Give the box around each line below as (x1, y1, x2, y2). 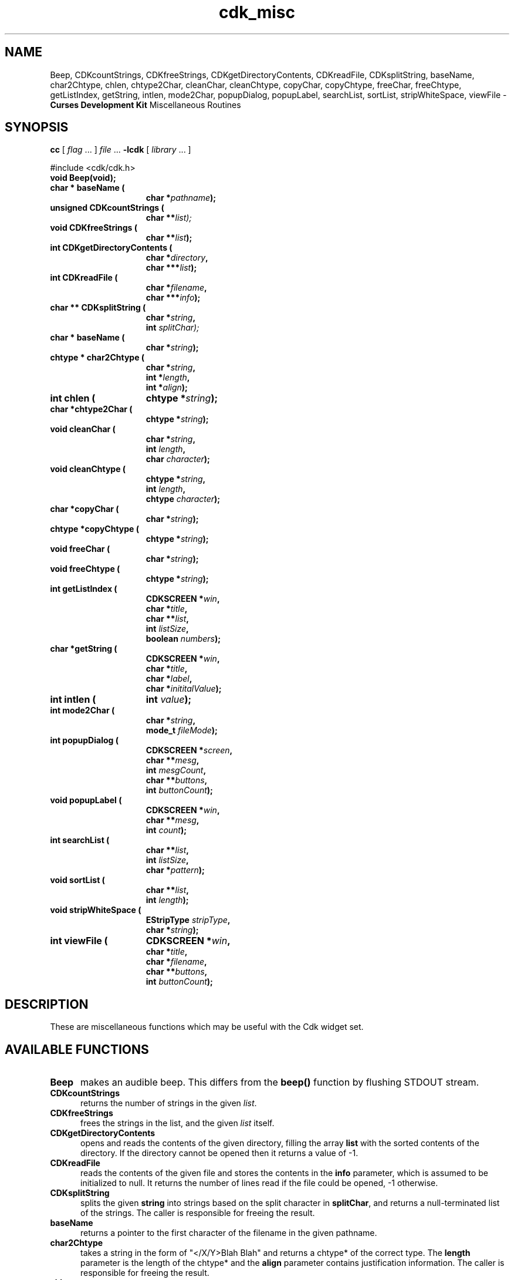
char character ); (146, 454, 210, 464)
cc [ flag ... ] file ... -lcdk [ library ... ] (50, 144, 191, 155)
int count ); (146, 825, 187, 836)
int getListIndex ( (50, 584, 117, 594)
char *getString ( (50, 644, 117, 654)
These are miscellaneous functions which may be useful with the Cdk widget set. (50, 1022, 364, 1032)
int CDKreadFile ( (50, 272, 118, 283)
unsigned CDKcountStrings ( (50, 203, 164, 213)
